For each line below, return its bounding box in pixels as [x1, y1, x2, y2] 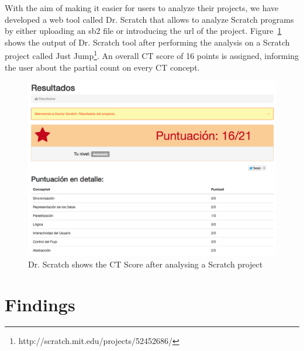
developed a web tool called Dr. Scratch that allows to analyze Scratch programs [5, 13, 294, 25]
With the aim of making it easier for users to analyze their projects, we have [5, 2, 279, 13]
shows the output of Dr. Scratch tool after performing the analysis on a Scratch [5, 36, 290, 48]
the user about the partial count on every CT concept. [5, 61, 200, 73]
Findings [5, 292, 75, 316]
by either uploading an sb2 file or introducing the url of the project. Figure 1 [5, 25, 282, 37]
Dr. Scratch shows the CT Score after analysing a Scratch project [28, 258, 263, 270]
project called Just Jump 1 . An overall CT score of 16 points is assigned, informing [5, 48, 299, 62]
